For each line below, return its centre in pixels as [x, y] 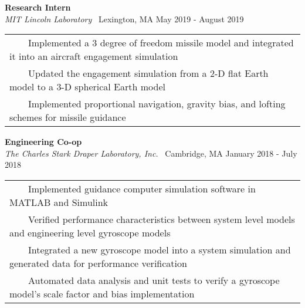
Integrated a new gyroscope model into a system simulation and [160, 249]
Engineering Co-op [43, 142]
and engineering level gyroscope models [90, 232]
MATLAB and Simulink [59, 202]
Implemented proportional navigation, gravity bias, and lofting [157, 104]
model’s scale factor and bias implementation [102, 293]
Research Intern [38, 7]
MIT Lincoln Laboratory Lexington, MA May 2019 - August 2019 [124, 18]
